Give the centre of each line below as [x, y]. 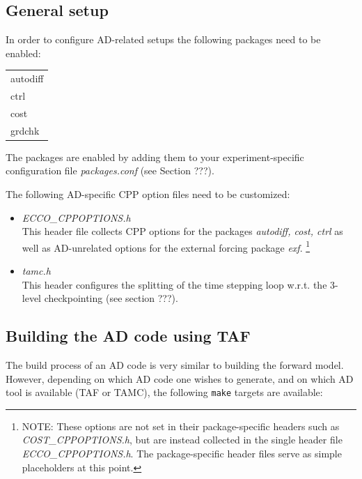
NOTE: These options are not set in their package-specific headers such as [181, 426]
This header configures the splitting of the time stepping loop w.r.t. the [174, 284]
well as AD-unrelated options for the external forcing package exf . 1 [166, 246]
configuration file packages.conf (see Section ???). [110, 170]
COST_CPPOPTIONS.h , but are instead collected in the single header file [182, 440]
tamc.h [36, 270]
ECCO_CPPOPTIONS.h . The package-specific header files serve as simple [182, 453]
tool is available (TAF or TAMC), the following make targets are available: [164, 392]
